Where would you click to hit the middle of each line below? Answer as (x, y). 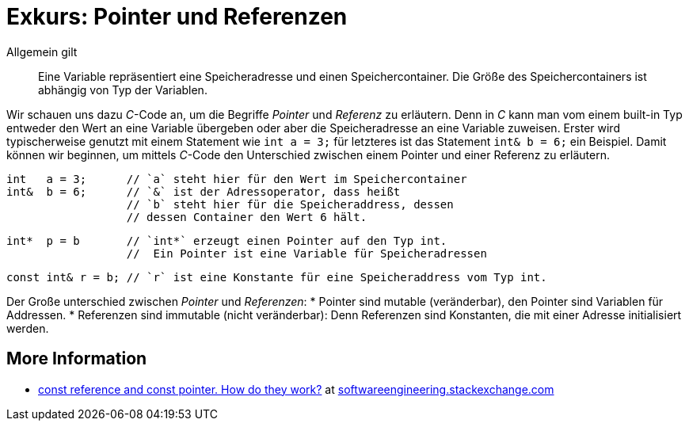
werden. (28, 328)
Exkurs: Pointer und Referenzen (177, 17)
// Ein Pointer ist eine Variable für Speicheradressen (306, 253)
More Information (77, 359)
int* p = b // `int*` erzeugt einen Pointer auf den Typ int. (227, 240)
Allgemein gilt (42, 51)
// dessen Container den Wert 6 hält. (247, 217)
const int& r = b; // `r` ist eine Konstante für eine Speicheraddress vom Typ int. (277, 277)
